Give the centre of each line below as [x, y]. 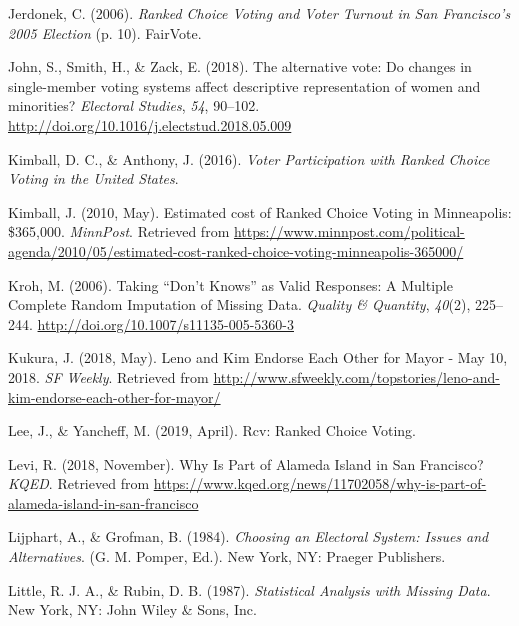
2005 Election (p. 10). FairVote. [105, 32]
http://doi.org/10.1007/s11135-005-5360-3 [165, 323]
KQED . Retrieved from [79, 483]
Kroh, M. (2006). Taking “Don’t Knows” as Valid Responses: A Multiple [230, 284]
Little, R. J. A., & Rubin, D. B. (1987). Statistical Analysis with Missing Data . [249, 589]
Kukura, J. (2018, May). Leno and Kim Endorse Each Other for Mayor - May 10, [258, 357]
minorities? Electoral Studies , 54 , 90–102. [134, 105]
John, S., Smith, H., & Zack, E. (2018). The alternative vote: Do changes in [240, 66]
